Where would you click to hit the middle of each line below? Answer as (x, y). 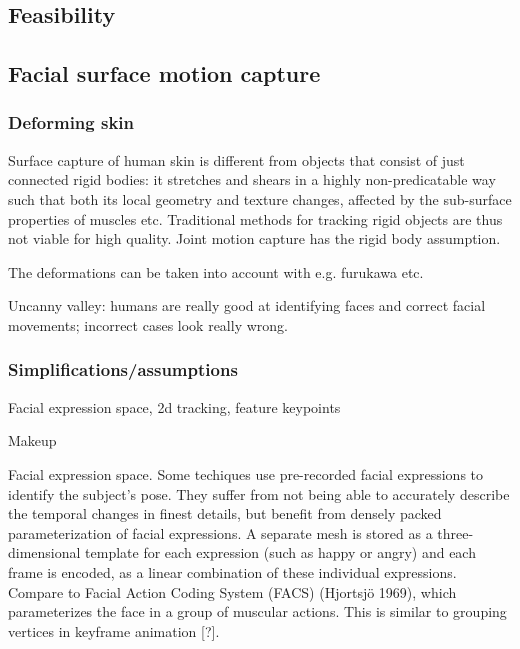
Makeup (32, 440)
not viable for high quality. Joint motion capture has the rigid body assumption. (254, 238)
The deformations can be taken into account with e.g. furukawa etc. (216, 271)
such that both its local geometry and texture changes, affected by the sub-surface (260, 198)
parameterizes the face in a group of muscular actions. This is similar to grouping (257, 611)
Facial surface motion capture (164, 73)
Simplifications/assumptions (123, 369)
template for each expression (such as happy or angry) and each (280, 552)
